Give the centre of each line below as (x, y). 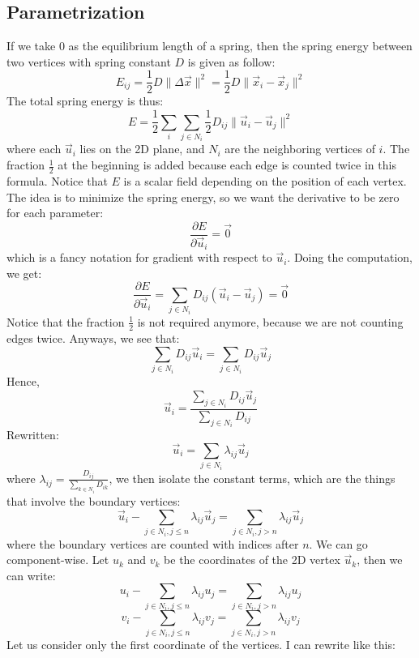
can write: (31, 575)
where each (34, 149)
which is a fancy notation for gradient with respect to (139, 257)
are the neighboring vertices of (300, 149)
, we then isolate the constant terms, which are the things (252, 478)
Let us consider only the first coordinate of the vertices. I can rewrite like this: (201, 645)
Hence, (23, 380)
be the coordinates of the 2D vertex (252, 560)
